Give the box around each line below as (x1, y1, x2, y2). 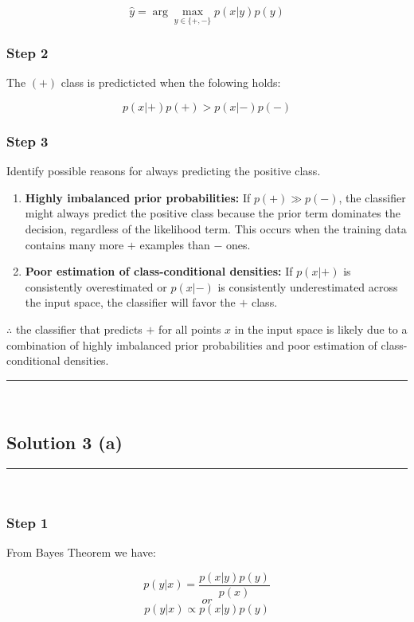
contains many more (25, 236, 124, 252)
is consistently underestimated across (217, 278, 398, 295)
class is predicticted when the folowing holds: (61, 74, 281, 91)
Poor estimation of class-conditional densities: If (25, 263, 293, 280)
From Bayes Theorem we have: (6, 544, 156, 561)
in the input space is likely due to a (234, 321, 408, 337)
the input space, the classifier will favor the (25, 294, 236, 311)
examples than (139, 236, 210, 252)
